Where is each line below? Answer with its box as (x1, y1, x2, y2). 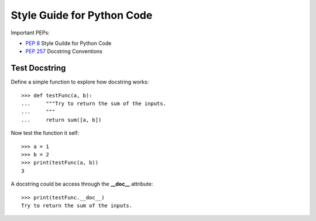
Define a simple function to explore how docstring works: (11, 79, 149, 86)
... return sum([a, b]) (21, 117, 102, 123)
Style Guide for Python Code (11, 9, 153, 22)
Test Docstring (11, 63, 66, 73)
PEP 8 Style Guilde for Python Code (25, 40, 112, 47)
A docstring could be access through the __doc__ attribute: (11, 181, 153, 188)
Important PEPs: (11, 29, 50, 36)
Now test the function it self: (11, 129, 79, 136)
